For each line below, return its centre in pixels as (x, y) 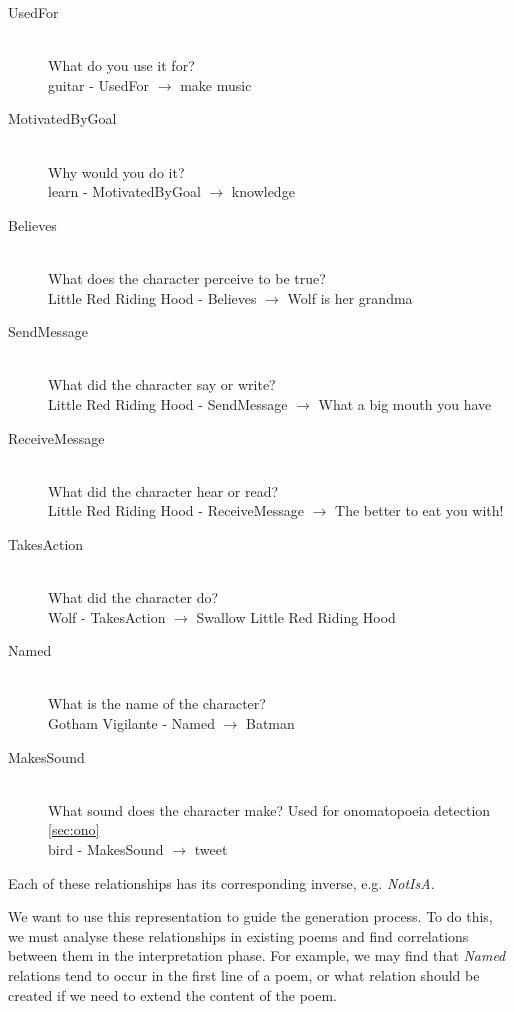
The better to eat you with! (419, 510)
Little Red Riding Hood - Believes (152, 297)
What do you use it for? (121, 65)
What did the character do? (133, 597)
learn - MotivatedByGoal (124, 191)
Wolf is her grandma (350, 297)
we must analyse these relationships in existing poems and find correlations (238, 935)
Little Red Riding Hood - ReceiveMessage (176, 510)
